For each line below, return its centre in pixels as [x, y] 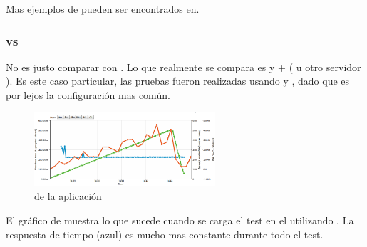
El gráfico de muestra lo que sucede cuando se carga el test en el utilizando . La [180, 220]
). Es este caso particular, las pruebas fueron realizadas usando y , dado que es [178, 81]
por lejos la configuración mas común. [88, 95]
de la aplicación [68, 196]
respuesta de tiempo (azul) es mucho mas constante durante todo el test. [165, 234]
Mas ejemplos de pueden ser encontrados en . [103, 9]
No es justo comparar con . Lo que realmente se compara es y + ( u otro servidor [183, 67]
